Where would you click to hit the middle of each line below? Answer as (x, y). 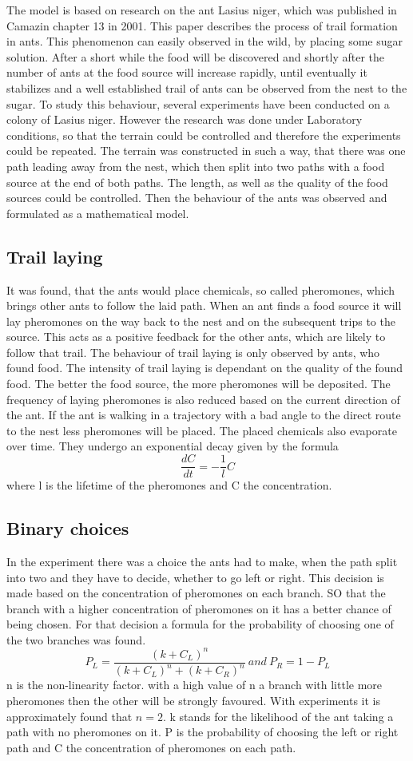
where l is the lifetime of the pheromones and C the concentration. (169, 485)
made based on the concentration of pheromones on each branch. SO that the (196, 593)
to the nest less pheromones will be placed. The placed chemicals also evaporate (202, 430)
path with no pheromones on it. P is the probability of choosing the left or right (203, 732)
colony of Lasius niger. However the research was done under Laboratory (185, 119)
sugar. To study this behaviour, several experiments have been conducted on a (198, 103)
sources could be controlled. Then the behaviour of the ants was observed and (197, 198)
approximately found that (69, 716)
